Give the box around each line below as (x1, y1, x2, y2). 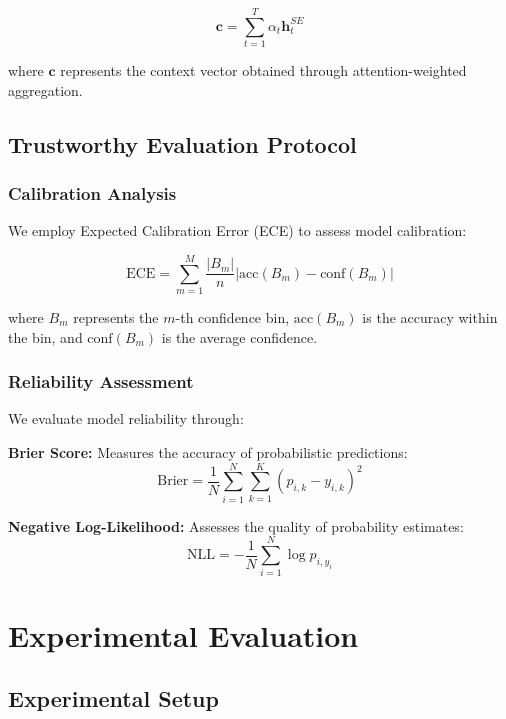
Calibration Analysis (8, 181, 177, 206)
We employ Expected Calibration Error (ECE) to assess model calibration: (8, 220, 467, 241)
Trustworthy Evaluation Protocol (8, 128, 357, 159)
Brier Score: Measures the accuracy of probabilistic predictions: (8, 442, 408, 463)
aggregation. (8, 79, 83, 100)
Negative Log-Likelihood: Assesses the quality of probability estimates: (8, 515, 464, 536)
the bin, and (8, 326, 83, 347)
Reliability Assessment (8, 369, 194, 394)
